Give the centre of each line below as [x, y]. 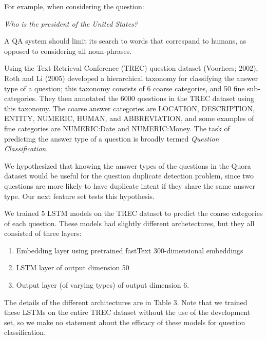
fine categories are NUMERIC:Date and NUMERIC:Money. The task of [117, 128]
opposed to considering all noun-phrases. [68, 51]
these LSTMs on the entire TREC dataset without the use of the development [127, 312]
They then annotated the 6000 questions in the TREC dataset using [147, 98]
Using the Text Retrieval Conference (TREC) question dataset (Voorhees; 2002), [131, 68]
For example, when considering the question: [74, 6]
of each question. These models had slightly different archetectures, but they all [129, 223]
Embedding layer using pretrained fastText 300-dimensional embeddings [130, 250]
